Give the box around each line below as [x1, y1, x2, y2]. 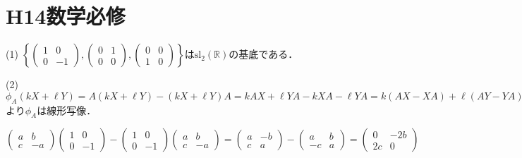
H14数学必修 [6, 1, 126, 30]
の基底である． [229, 47, 298, 61]
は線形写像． [37, 102, 97, 117]
